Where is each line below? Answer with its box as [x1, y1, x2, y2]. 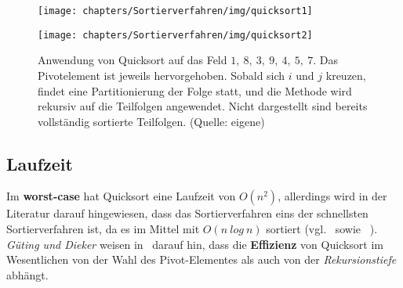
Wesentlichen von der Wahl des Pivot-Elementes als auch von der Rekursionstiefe [6, 251, 397, 268]
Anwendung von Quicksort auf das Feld [38, 52, 227, 68]
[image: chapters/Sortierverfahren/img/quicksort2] [38, 29, 313, 41]
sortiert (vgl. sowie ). [266, 221, 378, 237]
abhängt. [6, 266, 49, 283]
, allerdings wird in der [278, 188, 387, 204]
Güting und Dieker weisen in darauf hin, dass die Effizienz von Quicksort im [6, 236, 384, 252]
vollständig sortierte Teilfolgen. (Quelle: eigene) [38, 113, 265, 129]
